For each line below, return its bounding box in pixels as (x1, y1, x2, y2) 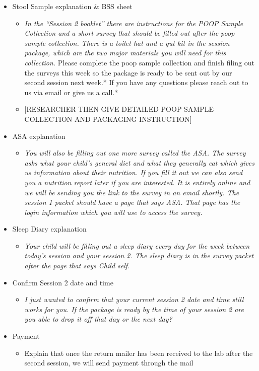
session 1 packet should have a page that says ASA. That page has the (24, 197, 240, 207)
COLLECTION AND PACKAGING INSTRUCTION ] (24, 113, 192, 124)
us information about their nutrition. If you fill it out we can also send (24, 167, 243, 178)
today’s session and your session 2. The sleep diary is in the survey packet (24, 250, 254, 261)
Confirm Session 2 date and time (12, 277, 113, 287)
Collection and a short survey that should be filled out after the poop (24, 28, 235, 38)
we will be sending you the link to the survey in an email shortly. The (24, 187, 239, 197)
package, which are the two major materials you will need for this (24, 47, 226, 58)
